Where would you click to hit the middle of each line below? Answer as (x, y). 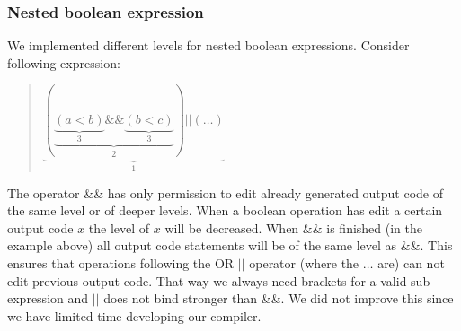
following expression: (64, 62)
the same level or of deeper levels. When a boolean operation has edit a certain (225, 210)
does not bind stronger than (181, 298)
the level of (119, 227)
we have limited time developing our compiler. (134, 315)
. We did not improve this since (367, 298)
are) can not (411, 263)
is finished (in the (375, 227)
